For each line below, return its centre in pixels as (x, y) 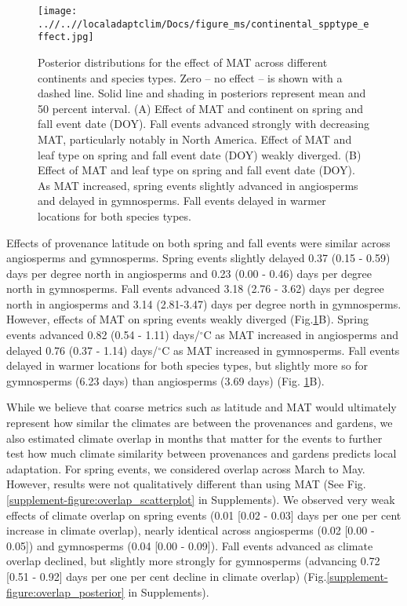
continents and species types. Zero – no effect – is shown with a (190, 77)
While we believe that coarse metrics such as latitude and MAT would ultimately (202, 407)
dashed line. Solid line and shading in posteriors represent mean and (202, 93)
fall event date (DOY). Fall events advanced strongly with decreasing (204, 124)
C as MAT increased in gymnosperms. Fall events (281, 350)
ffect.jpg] (66, 37)
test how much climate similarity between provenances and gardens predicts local (202, 453)
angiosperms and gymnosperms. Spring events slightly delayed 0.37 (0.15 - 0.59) (198, 258)
